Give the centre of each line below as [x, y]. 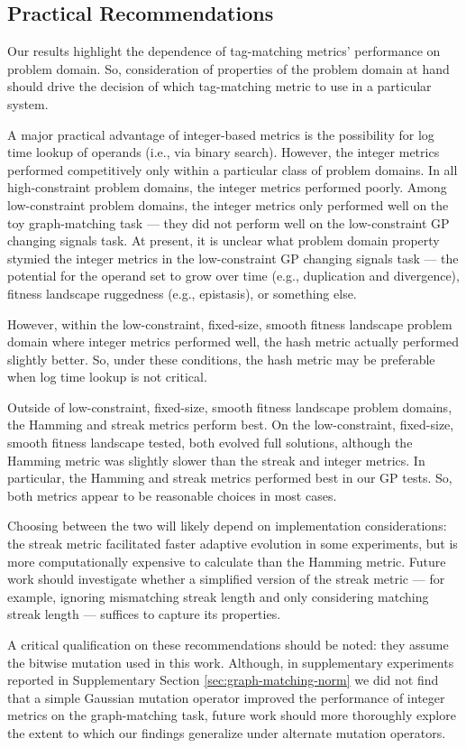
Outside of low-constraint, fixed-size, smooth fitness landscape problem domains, [230, 406]
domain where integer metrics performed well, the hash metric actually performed [233, 342]
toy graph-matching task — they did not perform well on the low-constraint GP [228, 222]
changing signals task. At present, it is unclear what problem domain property [224, 240]
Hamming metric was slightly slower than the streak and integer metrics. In [216, 460]
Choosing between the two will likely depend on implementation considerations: [227, 526]
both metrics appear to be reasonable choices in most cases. [172, 495]
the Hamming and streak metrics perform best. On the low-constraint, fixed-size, [231, 425]
